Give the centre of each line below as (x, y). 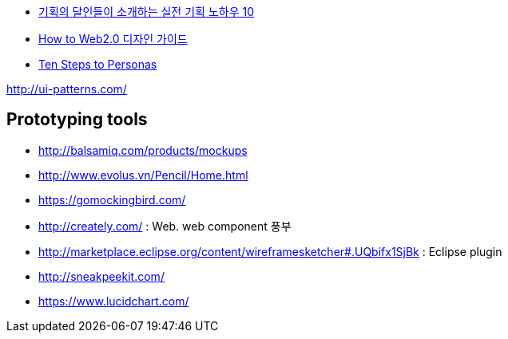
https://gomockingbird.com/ (112, 199)
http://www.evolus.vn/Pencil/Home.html (143, 175)
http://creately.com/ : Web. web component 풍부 (165, 226)
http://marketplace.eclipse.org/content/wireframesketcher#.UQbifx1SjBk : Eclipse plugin (270, 251)
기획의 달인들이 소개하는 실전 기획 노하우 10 (146, 12)
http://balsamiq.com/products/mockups (143, 150)
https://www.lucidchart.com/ (114, 301)
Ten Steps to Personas (98, 64)
